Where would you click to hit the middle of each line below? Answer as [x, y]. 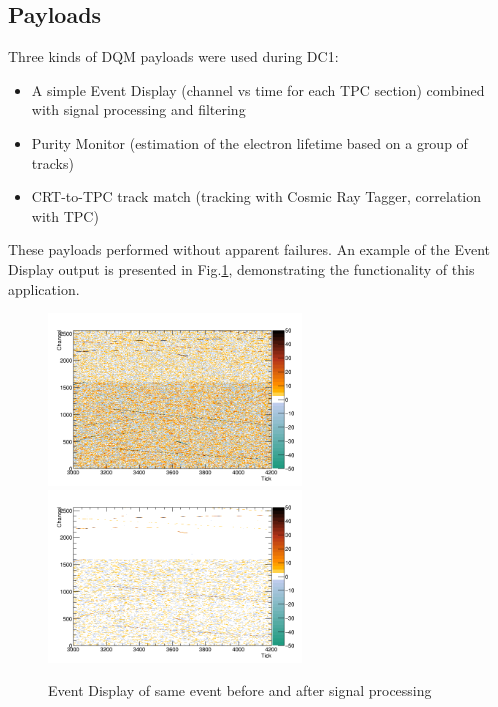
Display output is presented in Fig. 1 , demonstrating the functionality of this [241, 268]
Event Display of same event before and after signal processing [240, 690]
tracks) [52, 162]
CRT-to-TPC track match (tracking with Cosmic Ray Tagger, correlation [256, 196]
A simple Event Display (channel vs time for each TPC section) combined [258, 89]
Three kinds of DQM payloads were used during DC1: [173, 56]
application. [44, 288]
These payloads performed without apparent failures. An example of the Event [249, 249]
